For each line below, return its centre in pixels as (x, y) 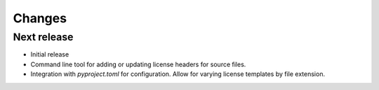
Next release (43, 37)
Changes (40, 18)
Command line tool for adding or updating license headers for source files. (138, 64)
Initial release (50, 54)
